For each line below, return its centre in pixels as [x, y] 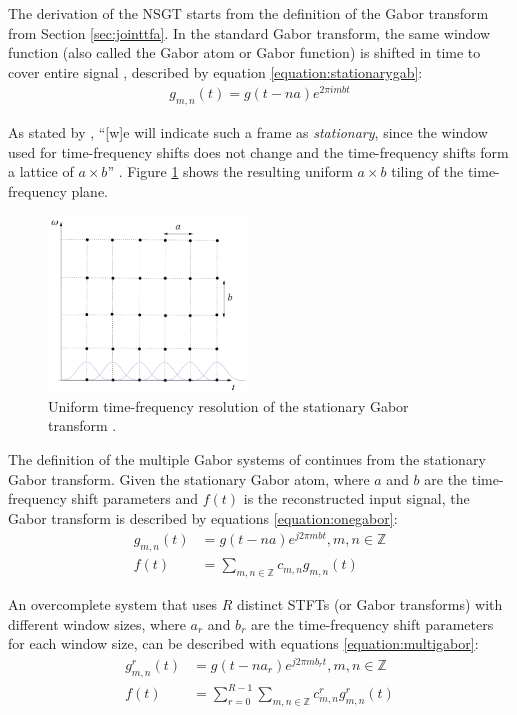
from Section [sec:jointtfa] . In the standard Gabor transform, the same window [249, 32]
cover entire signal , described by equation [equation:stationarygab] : [215, 71]
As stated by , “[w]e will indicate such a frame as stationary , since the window [248, 132]
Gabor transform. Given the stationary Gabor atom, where [189, 478]
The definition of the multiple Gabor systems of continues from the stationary [247, 458]
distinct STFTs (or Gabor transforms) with [370, 604]
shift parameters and [135, 498]
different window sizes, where [97, 623]
